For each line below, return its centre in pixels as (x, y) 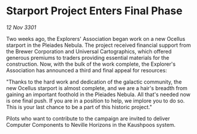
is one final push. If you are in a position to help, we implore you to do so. (96, 100)
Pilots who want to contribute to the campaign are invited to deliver (88, 118)
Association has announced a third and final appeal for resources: (87, 70)
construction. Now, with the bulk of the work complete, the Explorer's (91, 64)
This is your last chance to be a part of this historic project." (79, 107)
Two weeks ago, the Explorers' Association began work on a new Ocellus (96, 39)
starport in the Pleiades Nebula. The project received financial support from (99, 45)
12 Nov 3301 (21, 27)
